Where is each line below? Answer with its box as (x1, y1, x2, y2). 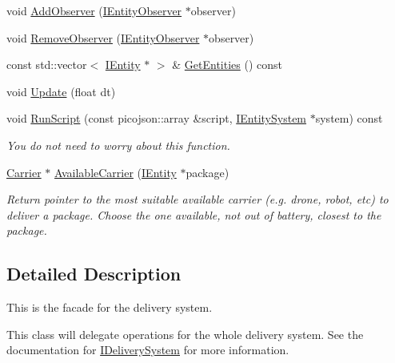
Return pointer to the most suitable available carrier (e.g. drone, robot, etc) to (6, 191, 389, 208)
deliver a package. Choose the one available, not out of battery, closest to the (6, 206, 381, 223)
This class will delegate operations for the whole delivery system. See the (6, 325, 364, 342)
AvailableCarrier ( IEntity (54, 163, 177, 180)
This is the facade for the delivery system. (6, 299, 213, 316)
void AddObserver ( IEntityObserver (6, 2, 182, 18)
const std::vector (6, 56, 87, 73)
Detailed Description (6, 261, 182, 286)
